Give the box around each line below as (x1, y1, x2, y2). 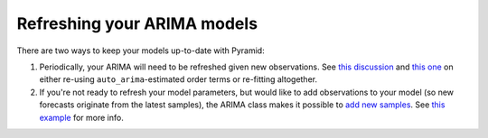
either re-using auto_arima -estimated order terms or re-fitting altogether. (39, 74, 318, 85)
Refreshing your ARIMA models (16, 14, 258, 33)
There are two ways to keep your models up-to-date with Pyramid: (16, 45, 266, 56)
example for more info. (39, 112, 124, 123)
